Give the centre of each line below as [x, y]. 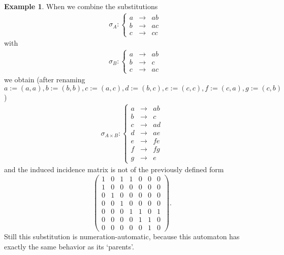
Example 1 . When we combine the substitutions [81, 6]
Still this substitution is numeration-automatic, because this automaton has [122, 236]
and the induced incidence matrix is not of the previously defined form [114, 169]
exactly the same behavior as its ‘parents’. [69, 246]
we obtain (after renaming [45, 79]
